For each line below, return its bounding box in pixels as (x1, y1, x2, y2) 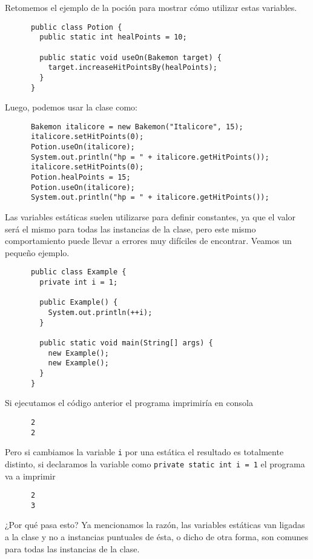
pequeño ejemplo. (5, 246, 70, 259)
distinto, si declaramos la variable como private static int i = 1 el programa (5, 457, 305, 470)
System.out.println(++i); (48, 308, 153, 317)
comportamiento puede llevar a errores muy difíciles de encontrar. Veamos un (5, 234, 292, 247)
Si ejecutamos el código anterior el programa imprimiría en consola (5, 396, 253, 409)
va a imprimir (5, 469, 56, 482)
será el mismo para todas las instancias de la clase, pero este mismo (5, 222, 256, 235)
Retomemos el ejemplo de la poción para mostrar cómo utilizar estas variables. (5, 1, 297, 13)
